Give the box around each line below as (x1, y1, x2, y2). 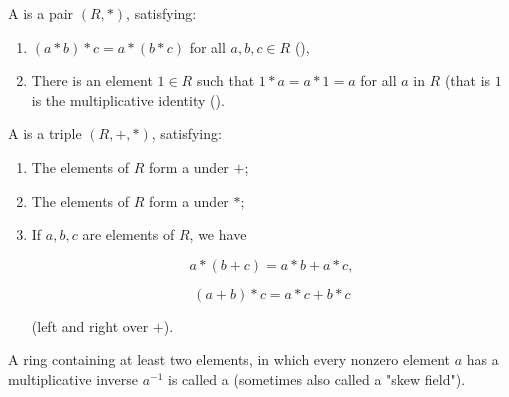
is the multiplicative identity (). (31, 89, 225, 110)
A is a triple (8, 123, 82, 144)
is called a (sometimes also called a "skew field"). (168, 368, 466, 389)
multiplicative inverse (8, 368, 139, 389)
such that (196, 70, 255, 91)
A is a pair (8, 3, 74, 23)
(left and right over (31, 315, 149, 336)
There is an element (31, 70, 153, 91)
